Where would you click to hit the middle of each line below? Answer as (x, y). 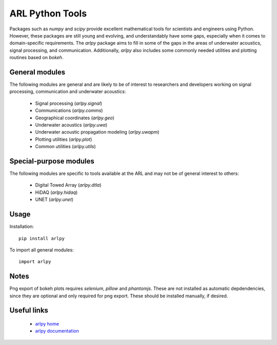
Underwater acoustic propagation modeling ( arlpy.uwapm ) (97, 132)
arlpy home (47, 324)
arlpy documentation (57, 331)
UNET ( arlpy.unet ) (54, 199)
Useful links (29, 310)
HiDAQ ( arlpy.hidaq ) (56, 192)
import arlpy (35, 262)
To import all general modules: (42, 250)
